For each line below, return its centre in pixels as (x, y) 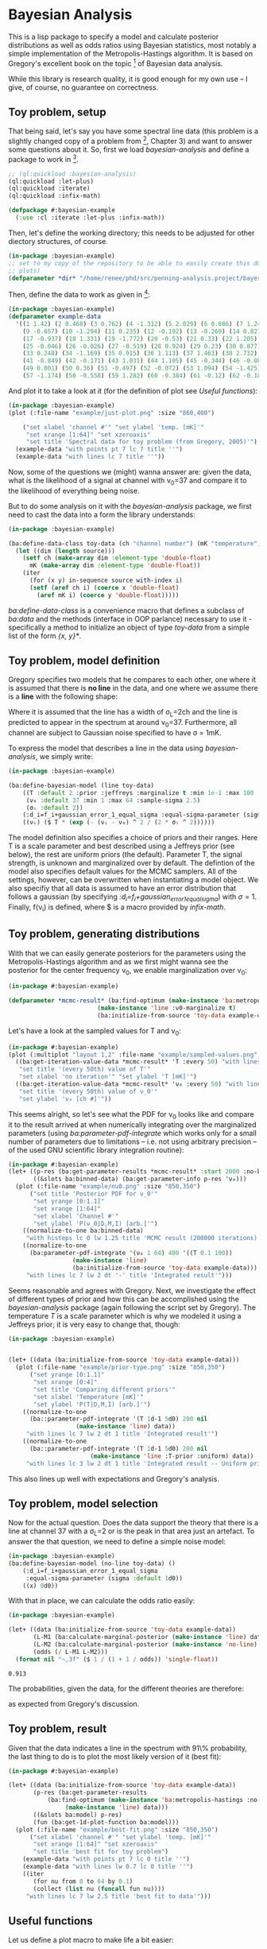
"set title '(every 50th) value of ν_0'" (88, 1091)
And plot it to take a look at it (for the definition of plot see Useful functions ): (133, 390)
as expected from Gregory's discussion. (74, 1703)
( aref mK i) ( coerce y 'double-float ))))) (108, 595)
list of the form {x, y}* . (45, 635)
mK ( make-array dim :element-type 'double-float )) (115, 566)
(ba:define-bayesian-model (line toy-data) (81, 785)
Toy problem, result (58, 1729)
